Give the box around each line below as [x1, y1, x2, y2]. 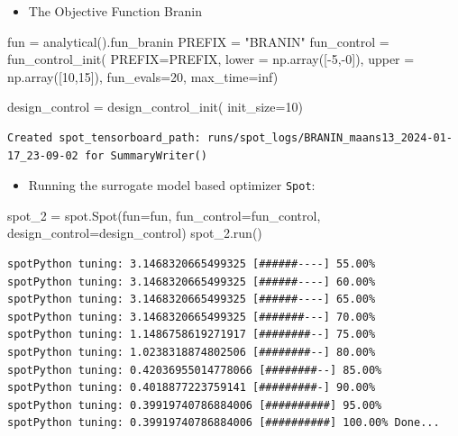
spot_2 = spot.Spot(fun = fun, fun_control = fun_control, [7, 205, 321, 224]
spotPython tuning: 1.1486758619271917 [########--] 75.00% [7, 328, 376, 341]
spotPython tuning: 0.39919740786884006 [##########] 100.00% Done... [7, 416, 440, 430]
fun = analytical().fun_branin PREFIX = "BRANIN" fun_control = [7, 32, 389, 50]
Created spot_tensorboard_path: [7, 131, 201, 144]
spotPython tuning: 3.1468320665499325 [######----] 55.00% [7, 258, 376, 270]
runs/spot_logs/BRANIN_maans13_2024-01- [206, 131, 453, 144]
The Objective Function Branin [28, 2, 202, 20]
